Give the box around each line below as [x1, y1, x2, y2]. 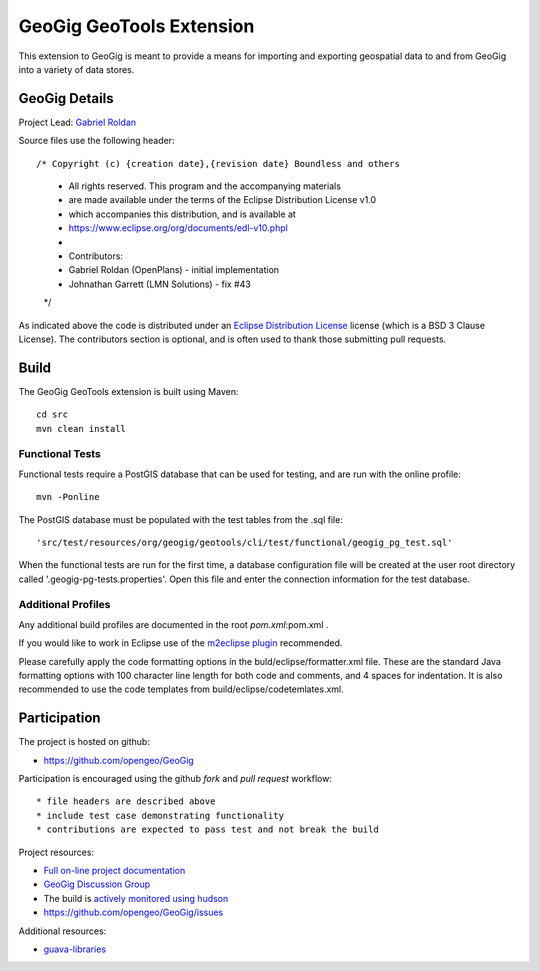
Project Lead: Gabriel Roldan [18, 116, 137, 128]
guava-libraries [43, 943, 107, 955]
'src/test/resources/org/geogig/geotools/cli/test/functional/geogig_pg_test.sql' [36, 536, 453, 548]
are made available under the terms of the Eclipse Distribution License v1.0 [68, 194, 377, 206]
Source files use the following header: [18, 135, 175, 147]
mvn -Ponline [36, 491, 100, 503]
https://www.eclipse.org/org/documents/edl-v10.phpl [68, 222, 289, 234]
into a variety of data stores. [18, 63, 135, 75]
